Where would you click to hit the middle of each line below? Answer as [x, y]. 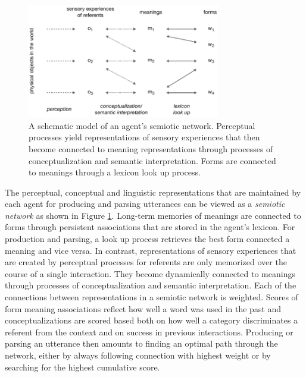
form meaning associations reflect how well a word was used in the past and [143, 308]
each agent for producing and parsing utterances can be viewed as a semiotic [145, 204]
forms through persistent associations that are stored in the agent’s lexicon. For [150, 227]
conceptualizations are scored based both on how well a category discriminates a [152, 320]
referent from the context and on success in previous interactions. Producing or [149, 332]
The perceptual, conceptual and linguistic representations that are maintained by [153, 192]
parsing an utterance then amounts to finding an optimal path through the [141, 343]
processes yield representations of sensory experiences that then [144, 137]
